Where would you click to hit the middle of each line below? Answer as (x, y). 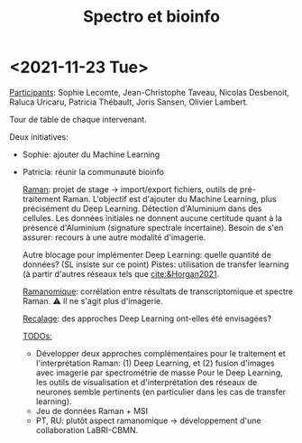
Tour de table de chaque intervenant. (78, 119)
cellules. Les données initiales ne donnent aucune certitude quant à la (152, 217)
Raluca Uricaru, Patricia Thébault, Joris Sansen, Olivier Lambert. (129, 102)
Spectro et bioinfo (151, 17)
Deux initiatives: (39, 136)
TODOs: (37, 336)
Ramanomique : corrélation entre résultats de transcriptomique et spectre (158, 291)
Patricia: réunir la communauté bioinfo (93, 171)
